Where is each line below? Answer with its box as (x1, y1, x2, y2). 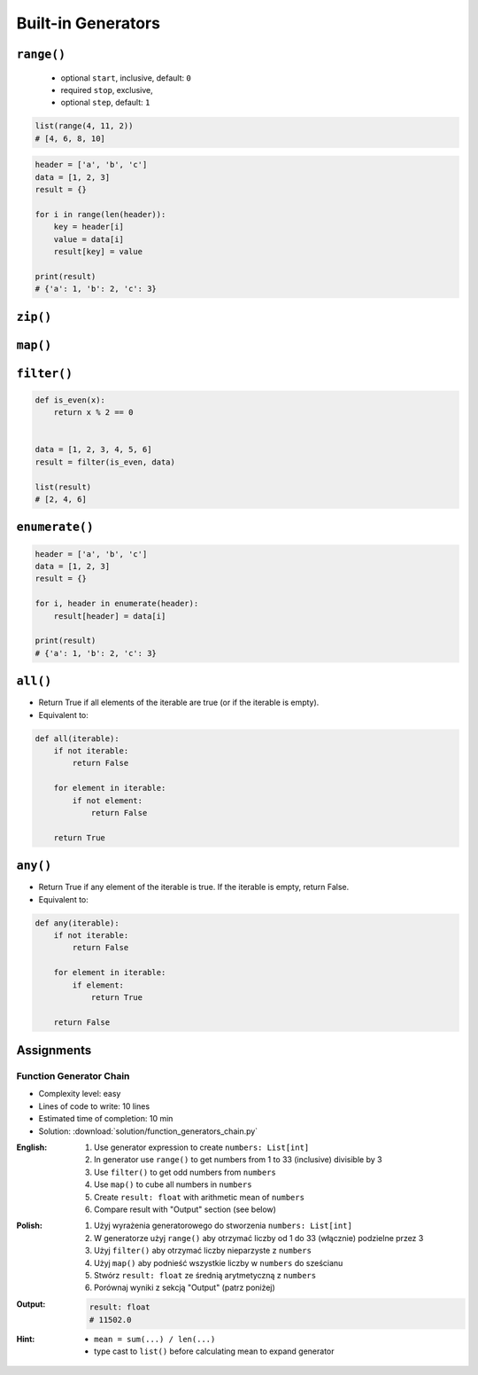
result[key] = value (53, 246, 143, 257)
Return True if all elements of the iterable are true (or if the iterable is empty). (38, 697, 320, 708)
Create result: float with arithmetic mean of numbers (94, 1191, 305, 1202)
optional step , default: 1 (60, 98, 150, 108)
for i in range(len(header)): (35, 209, 166, 219)
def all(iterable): (35, 733, 119, 744)
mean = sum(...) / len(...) (94, 1334, 216, 1344)
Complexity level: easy (38, 1089, 121, 1099)
